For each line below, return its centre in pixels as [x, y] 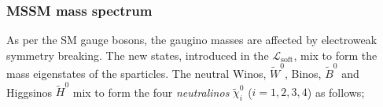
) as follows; [336, 92]
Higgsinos [29, 92]
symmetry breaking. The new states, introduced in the [138, 55]
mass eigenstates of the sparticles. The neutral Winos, [136, 74]
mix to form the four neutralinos [151, 92]
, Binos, [303, 74]
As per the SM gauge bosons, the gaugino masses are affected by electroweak [192, 40]
